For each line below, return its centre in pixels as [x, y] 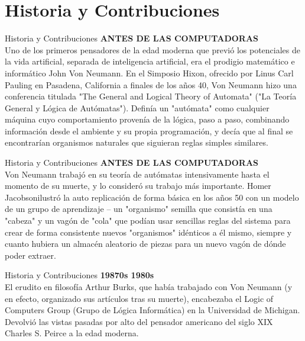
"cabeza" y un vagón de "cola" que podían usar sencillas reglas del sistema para [148, 221]
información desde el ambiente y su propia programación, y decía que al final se [149, 131]
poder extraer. [30, 255]
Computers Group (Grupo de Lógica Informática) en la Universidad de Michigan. [152, 310]
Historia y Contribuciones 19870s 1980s [80, 275]
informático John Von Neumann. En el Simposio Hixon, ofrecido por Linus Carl [149, 73]
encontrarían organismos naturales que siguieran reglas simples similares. [137, 142]
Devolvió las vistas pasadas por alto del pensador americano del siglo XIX [139, 321]
